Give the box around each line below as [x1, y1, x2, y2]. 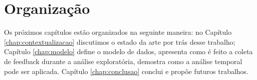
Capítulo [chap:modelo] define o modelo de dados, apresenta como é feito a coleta [4, 46, 253, 57]
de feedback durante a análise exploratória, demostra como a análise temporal [4, 56, 243, 66]
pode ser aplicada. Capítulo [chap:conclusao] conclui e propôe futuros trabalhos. [4, 66, 249, 76]
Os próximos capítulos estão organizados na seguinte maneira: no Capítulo [4, 27, 232, 37]
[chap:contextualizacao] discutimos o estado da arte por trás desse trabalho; [4, 36, 236, 47]
